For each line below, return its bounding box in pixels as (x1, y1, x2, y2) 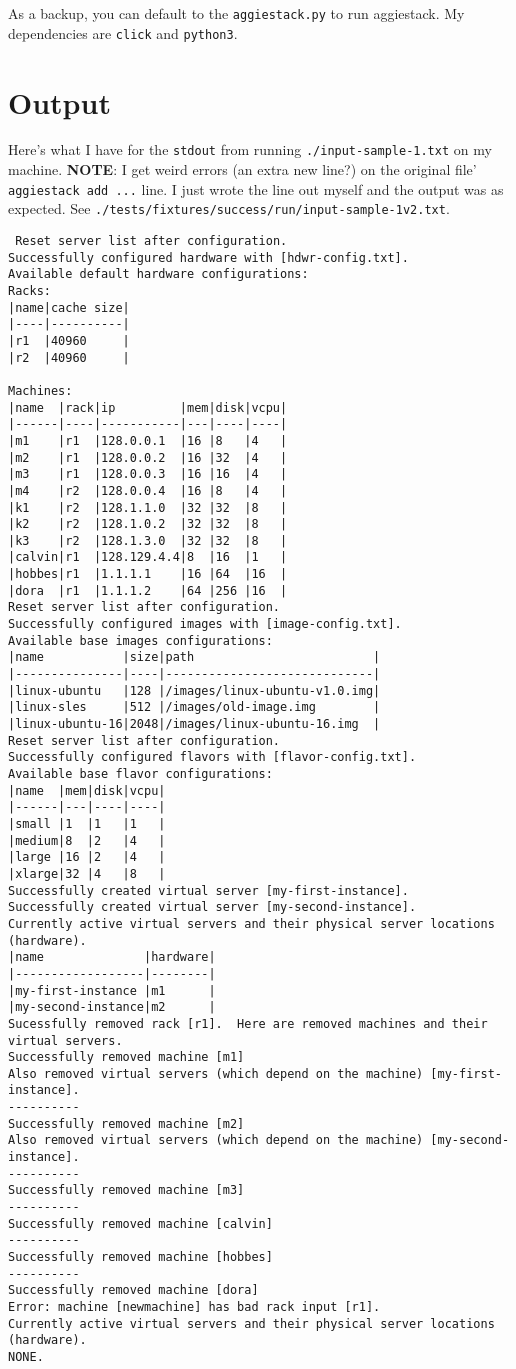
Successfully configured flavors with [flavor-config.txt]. (8, 750, 417, 765)
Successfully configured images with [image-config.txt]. (8, 617, 402, 632)
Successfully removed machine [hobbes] (8, 1250, 273, 1265)
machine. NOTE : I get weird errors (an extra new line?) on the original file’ (8, 159, 477, 180)
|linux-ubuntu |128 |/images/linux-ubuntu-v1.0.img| (8, 683, 381, 698)
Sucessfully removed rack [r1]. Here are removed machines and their (8, 1016, 488, 1031)
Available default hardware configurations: (8, 267, 309, 282)
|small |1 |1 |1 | (8, 816, 166, 831)
